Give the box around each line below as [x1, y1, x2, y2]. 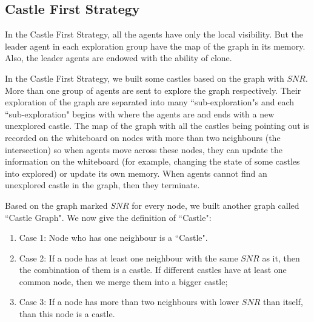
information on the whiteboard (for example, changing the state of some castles [5, 155, 300, 168]
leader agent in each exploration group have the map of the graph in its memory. [5, 39, 306, 52]
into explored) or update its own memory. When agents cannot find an [5, 166, 267, 179]
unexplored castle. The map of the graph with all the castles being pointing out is [5, 119, 309, 132]
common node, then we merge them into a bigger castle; [19, 275, 228, 287]
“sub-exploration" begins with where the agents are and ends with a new [5, 107, 275, 120]
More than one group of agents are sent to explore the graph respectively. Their [5, 84, 301, 96]
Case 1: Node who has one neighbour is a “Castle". [19, 231, 208, 244]
